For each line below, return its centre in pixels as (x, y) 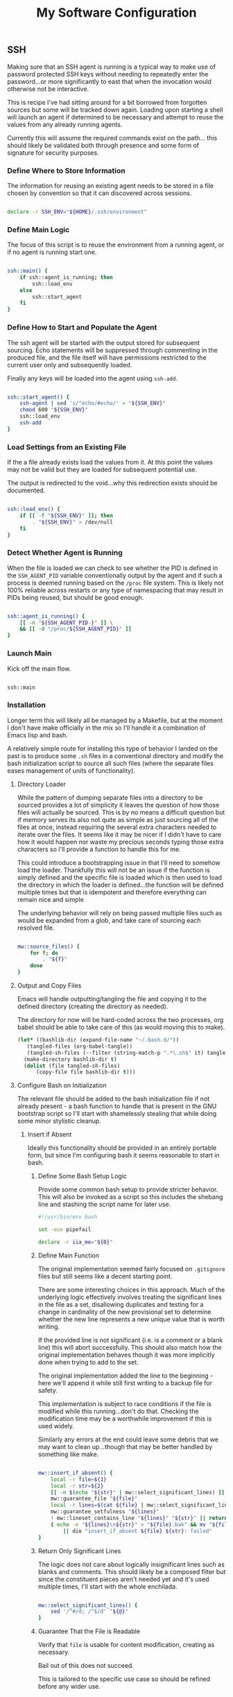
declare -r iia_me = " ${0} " (75, 1242)
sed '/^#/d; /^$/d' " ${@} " (90, 1612)
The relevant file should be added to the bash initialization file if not (113, 1099)
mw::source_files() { (48, 946)
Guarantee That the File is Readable (89, 1631)
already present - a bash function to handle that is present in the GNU (117, 1106)
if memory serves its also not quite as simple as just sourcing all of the (118, 819)
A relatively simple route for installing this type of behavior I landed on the (113, 749)
